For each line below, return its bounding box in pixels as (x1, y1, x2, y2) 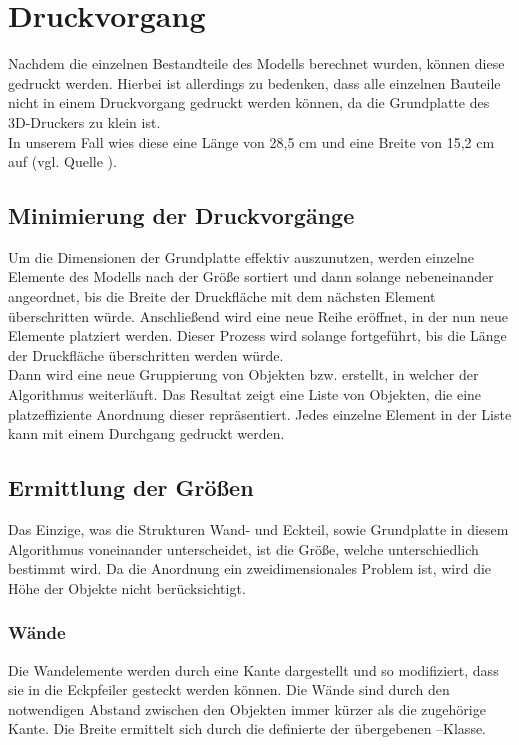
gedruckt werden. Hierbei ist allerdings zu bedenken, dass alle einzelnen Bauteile (8, 72, 501, 93)
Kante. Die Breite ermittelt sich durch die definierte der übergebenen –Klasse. (8, 718, 487, 739)
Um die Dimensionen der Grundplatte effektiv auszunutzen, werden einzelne (8, 246, 475, 267)
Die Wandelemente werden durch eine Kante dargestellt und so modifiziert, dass (8, 659, 499, 680)
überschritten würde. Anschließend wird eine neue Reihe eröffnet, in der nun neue (8, 305, 508, 326)
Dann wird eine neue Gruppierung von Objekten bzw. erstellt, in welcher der (8, 364, 479, 385)
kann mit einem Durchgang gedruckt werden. (8, 423, 285, 444)
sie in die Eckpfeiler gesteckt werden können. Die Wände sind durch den (8, 679, 450, 700)
